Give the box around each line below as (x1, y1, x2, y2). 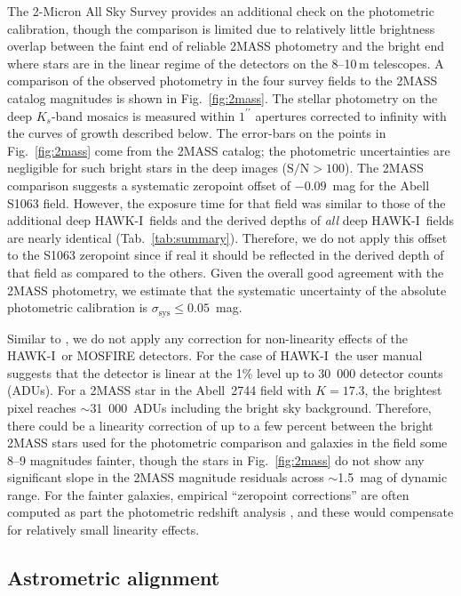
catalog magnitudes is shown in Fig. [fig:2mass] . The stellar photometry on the (7, 88, 438, 107)
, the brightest (364, 381, 442, 399)
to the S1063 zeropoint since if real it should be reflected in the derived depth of (7, 246, 444, 264)
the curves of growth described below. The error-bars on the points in (7, 124, 386, 142)
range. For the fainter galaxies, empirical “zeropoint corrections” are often (7, 485, 409, 503)
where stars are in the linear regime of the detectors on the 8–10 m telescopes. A (7, 53, 444, 72)
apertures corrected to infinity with (255, 106, 447, 125)
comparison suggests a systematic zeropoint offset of (7, 175, 291, 194)
